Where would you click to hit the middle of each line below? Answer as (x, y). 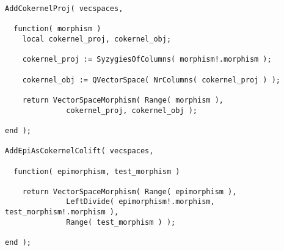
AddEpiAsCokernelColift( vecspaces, (79, 151)
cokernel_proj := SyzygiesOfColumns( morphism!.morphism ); (147, 60)
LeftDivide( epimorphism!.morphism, (140, 202)
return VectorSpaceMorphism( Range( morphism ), (123, 100)
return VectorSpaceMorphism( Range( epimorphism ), (129, 191)
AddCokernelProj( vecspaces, (64, 9)
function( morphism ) (57, 29)
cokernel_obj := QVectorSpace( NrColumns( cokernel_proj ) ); (151, 80)
